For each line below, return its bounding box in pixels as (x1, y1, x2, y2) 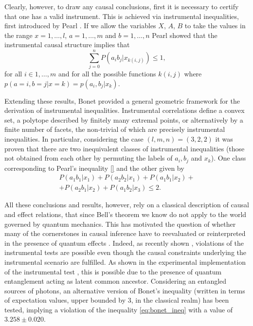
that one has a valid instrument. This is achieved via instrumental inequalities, (4, 11, 239, 21)
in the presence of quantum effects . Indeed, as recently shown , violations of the (4, 237, 244, 248)
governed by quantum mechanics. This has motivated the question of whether (4, 218, 236, 229)
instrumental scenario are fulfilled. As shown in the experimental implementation (4, 256, 246, 267)
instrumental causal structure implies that (4, 39, 130, 50)
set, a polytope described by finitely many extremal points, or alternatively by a (4, 114, 243, 125)
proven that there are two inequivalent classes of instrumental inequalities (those (4, 143, 245, 153)
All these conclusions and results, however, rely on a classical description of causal (4, 199, 249, 210)
